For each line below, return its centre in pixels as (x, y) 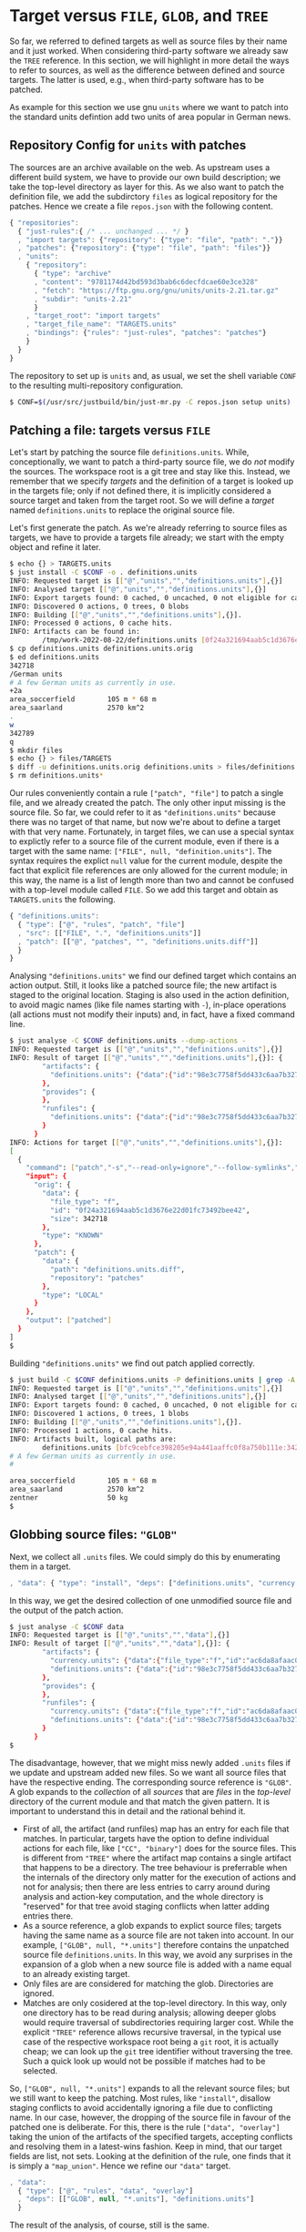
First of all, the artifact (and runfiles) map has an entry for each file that (156, 1829)
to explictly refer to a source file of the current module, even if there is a (144, 841)
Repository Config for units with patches (128, 145)
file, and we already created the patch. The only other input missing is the (148, 803)
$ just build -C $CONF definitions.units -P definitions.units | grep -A (153, 1380)
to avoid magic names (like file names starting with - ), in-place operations (148, 1005)
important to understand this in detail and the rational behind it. (127, 1811)
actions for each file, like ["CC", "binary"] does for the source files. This (159, 1848)
